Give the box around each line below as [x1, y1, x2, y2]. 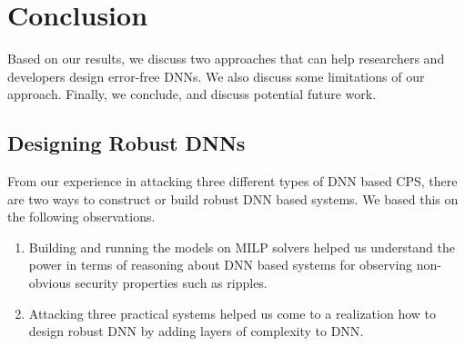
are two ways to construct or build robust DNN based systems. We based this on [7, 189, 459, 208]
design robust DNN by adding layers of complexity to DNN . [28, 321, 364, 341]
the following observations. [7, 207, 156, 226]
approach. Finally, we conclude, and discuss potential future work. [7, 84, 377, 104]
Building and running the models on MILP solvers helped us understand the [28, 237, 456, 256]
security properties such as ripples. [75, 273, 268, 292]
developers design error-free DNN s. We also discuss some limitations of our [7, 66, 425, 85]
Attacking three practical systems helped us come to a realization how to [28, 303, 436, 322]
